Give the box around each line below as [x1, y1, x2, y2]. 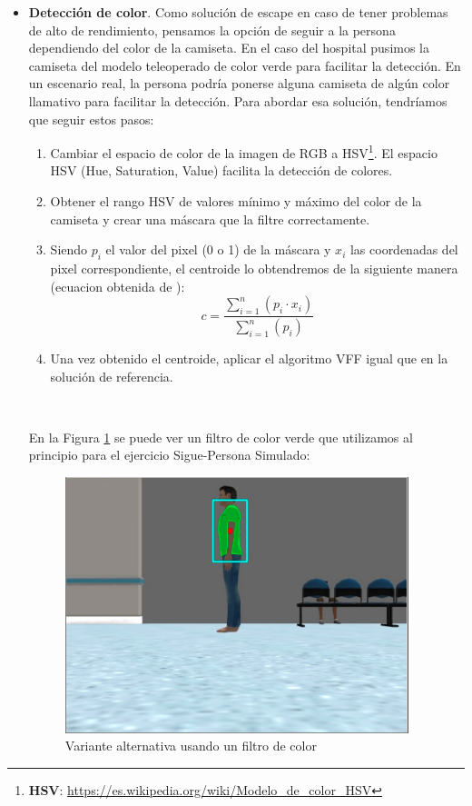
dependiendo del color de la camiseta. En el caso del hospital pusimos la [28, 38, 430, 57]
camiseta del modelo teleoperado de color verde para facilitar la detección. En [28, 55, 461, 75]
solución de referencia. [50, 366, 173, 385]
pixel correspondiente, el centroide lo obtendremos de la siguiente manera [50, 258, 458, 277]
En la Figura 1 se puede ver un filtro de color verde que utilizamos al [28, 427, 413, 446]
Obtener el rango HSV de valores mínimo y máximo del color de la [50, 192, 422, 210]
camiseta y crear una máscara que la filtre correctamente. [50, 209, 370, 228]
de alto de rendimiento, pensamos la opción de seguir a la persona [28, 20, 396, 39]
